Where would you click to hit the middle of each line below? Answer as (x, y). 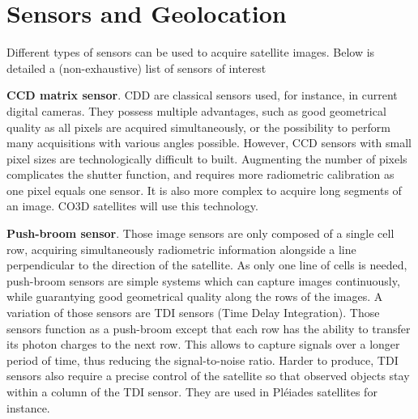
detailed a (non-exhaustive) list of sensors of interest (136, 68)
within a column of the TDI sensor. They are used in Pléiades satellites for (192, 391)
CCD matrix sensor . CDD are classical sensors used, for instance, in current (202, 95)
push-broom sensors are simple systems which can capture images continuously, (203, 280)
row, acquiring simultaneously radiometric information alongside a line (181, 249)
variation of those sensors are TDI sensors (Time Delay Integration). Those (193, 313)
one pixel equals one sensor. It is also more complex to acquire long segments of (204, 190)
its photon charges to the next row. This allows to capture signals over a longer (203, 344)
